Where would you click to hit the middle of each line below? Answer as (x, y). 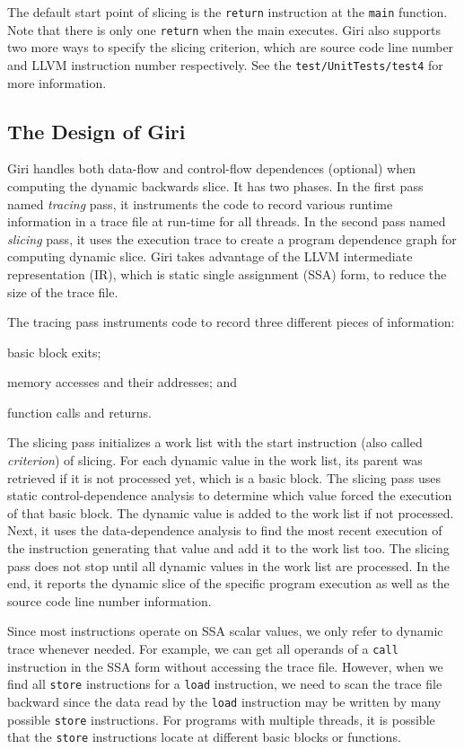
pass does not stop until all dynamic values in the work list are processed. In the (229, 565)
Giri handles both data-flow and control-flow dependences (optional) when (211, 168)
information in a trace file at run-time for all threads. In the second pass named (227, 221)
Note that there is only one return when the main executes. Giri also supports (224, 29)
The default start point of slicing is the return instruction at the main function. (228, 12)
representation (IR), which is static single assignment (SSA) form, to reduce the (227, 273)
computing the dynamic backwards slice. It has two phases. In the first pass (215, 185)
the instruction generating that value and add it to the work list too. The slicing (228, 548)
